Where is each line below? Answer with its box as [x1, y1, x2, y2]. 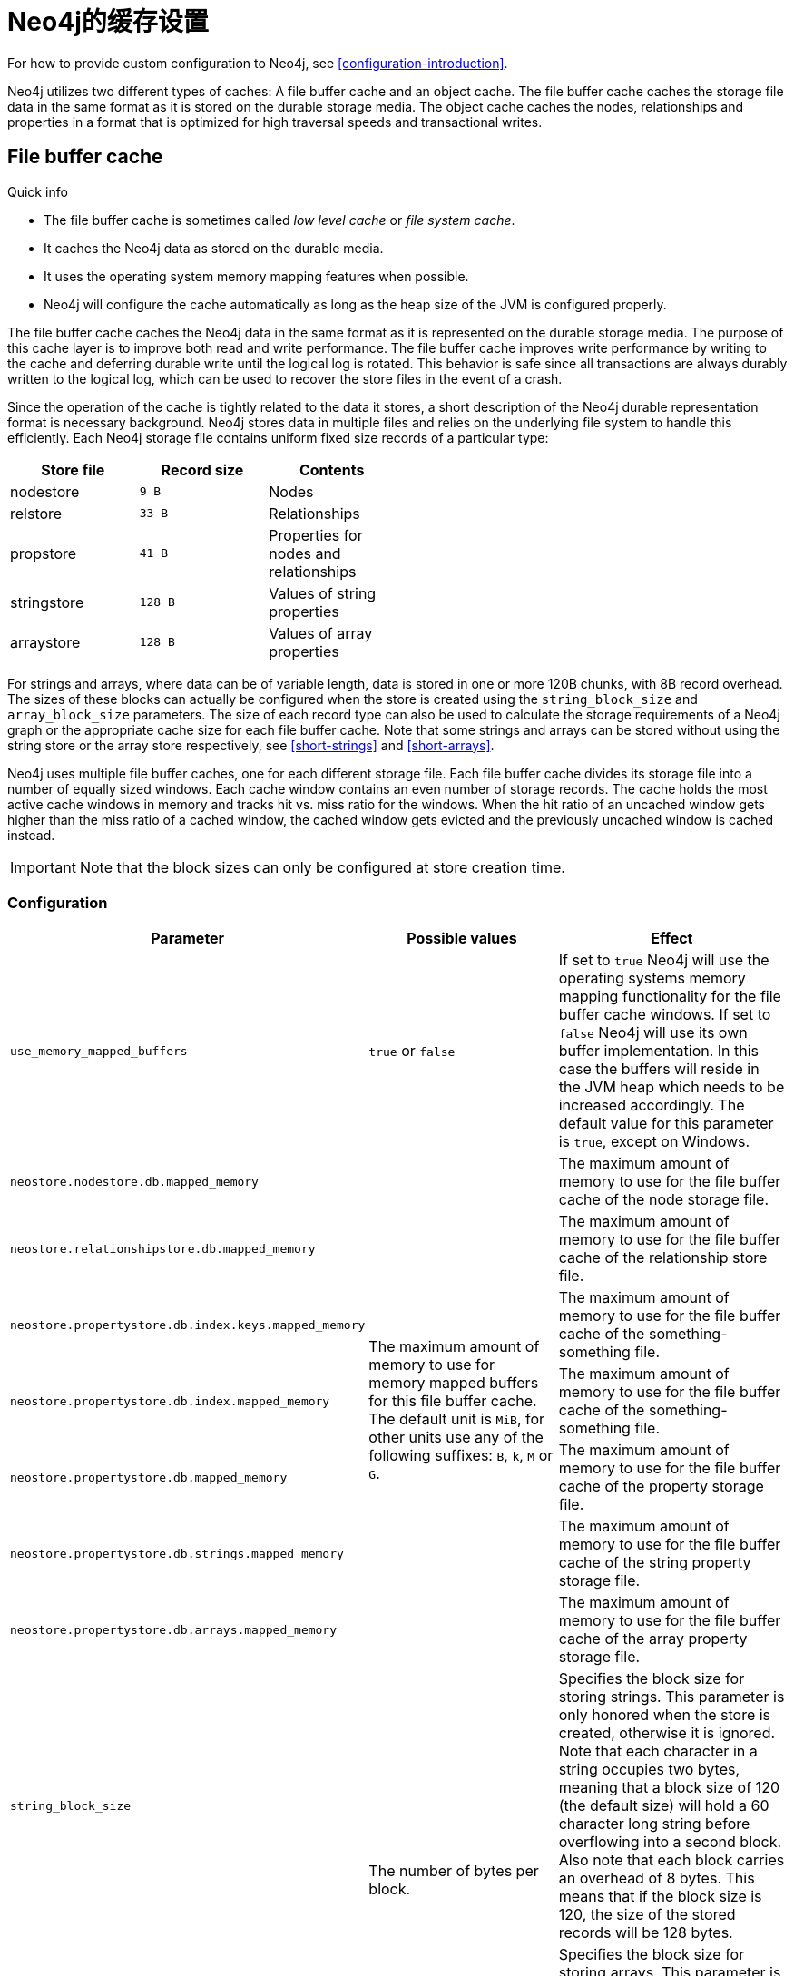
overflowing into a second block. [558, 1833, 782, 1852]
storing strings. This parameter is [558, 1687, 785, 1707]
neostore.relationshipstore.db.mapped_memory [10, 1241, 316, 1256]
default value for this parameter [558, 1114, 774, 1133]
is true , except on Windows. [558, 1132, 750, 1151]
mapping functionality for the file [558, 987, 781, 1006]
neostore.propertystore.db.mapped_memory [10, 1470, 288, 1484]
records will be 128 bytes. [558, 1923, 733, 1942]
